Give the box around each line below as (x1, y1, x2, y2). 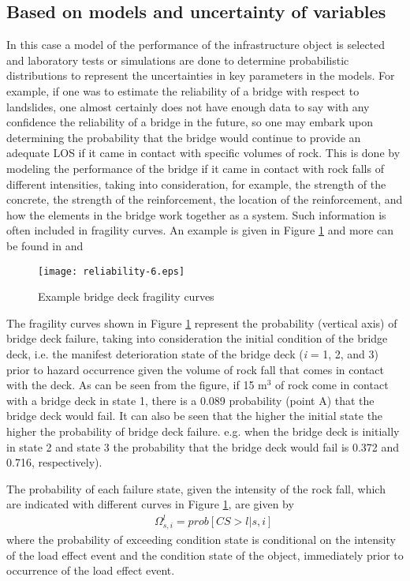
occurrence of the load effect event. (6, 562, 175, 579)
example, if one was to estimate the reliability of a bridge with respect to (6, 82, 360, 99)
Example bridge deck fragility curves (38, 288, 214, 305)
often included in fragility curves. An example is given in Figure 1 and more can (6, 222, 393, 238)
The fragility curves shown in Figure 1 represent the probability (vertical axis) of (6, 314, 397, 331)
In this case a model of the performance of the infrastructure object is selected (6, 36, 386, 53)
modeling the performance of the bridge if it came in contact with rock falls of (6, 159, 384, 176)
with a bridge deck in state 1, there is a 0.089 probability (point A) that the (6, 392, 375, 408)
